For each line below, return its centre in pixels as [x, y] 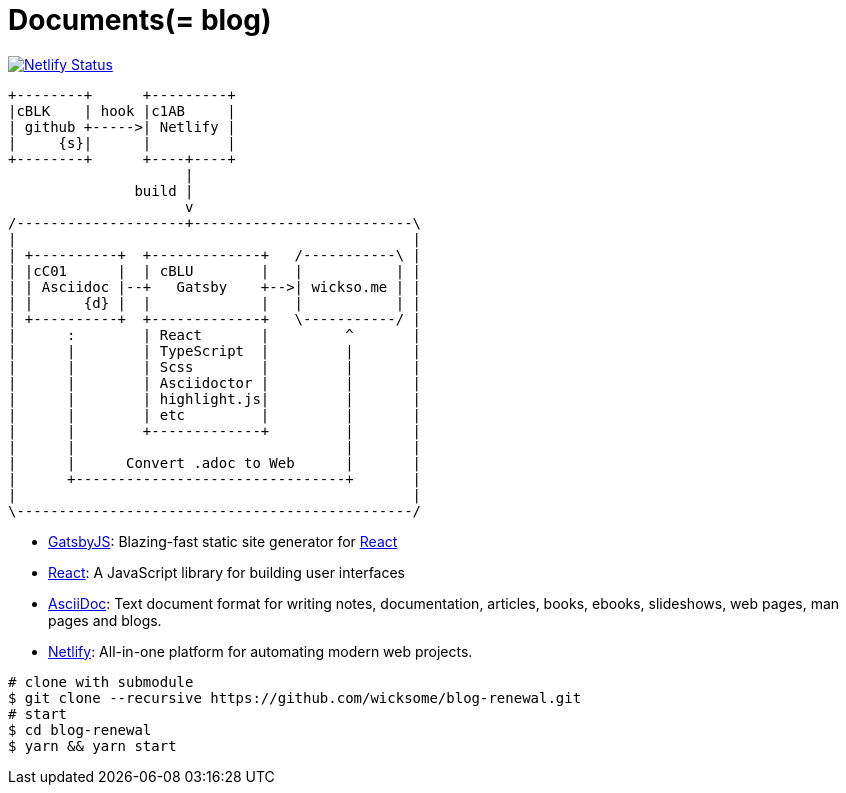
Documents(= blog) [140, 20]
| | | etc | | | [215, 414]
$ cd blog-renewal [80, 729]
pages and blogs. [105, 620]
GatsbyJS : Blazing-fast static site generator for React [223, 541]
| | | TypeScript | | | [215, 350]
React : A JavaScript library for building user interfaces [227, 572]
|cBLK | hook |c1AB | [122, 110]
